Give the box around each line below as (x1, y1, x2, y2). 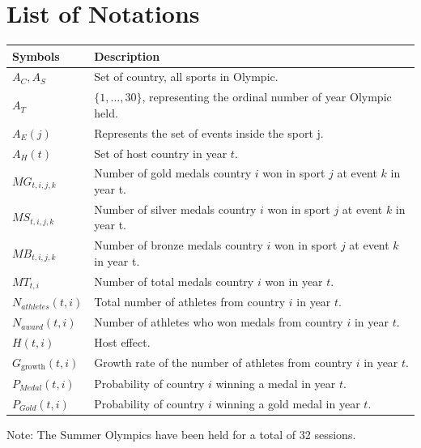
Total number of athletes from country (94, 293, 286, 310)
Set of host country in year (94, 144, 228, 161)
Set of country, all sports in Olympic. (94, 68, 279, 85)
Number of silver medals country (94, 200, 257, 217)
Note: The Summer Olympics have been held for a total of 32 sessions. (6, 425, 356, 442)
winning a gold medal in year (215, 395, 360, 412)
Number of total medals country (94, 273, 254, 290)
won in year (265, 273, 323, 290)
